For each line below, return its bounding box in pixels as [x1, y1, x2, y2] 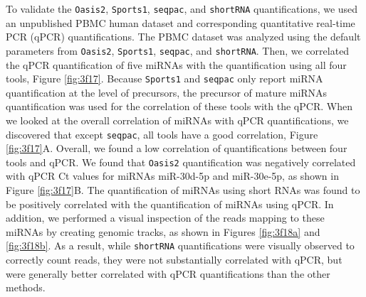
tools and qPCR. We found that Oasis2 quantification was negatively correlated [6, 154, 356, 169]
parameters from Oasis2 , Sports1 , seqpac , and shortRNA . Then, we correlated [6, 43, 350, 58]
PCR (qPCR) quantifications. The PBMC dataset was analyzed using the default [6, 29, 361, 44]
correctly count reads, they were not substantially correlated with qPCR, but [6, 252, 343, 267]
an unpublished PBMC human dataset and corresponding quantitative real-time [6, 15, 355, 30]
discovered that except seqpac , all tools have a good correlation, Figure [6, 126, 318, 141]
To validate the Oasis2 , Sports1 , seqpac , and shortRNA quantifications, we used [6, 1, 358, 16]
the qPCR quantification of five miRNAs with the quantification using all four [6, 57, 347, 72]
